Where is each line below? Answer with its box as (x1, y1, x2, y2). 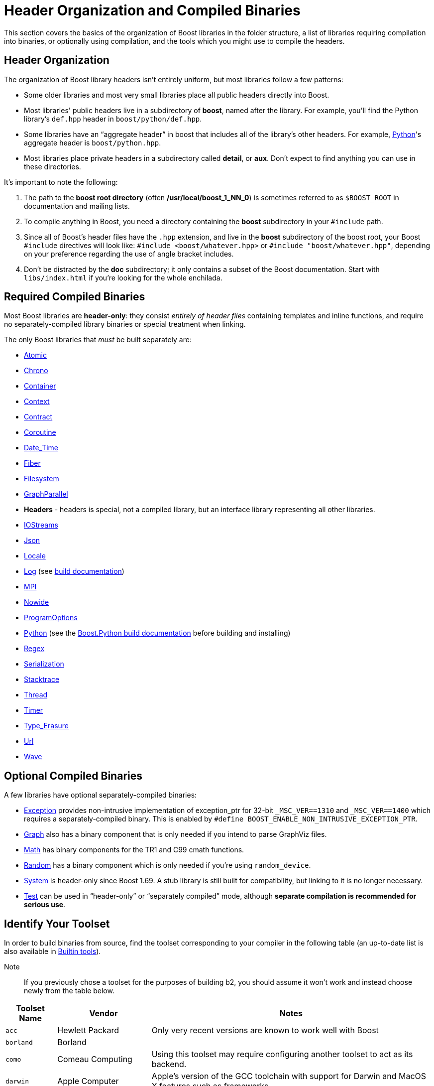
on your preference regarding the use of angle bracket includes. (24, 249, 234, 258)
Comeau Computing (57, 1054, 132, 1065)
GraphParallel (24, 490, 68, 499)
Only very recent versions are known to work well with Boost (151, 1025, 379, 1036)
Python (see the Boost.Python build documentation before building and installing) (24, 629, 291, 638)
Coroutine (24, 428, 56, 437)
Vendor (89, 1008, 118, 1019)
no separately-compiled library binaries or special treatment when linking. (4, 320, 246, 329)
